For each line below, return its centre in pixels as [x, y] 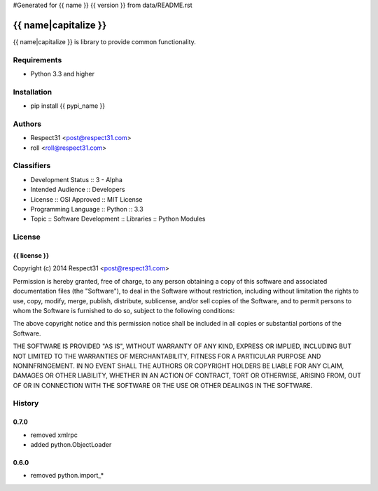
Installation [33, 92]
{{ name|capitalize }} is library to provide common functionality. [104, 41]
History [26, 403]
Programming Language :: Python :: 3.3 [87, 209]
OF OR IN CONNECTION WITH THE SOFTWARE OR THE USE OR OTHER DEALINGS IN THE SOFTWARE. [163, 385]
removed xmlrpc [54, 435]
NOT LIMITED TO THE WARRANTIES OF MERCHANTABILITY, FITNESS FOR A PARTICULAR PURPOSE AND [167, 356]
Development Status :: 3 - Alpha [76, 179]
